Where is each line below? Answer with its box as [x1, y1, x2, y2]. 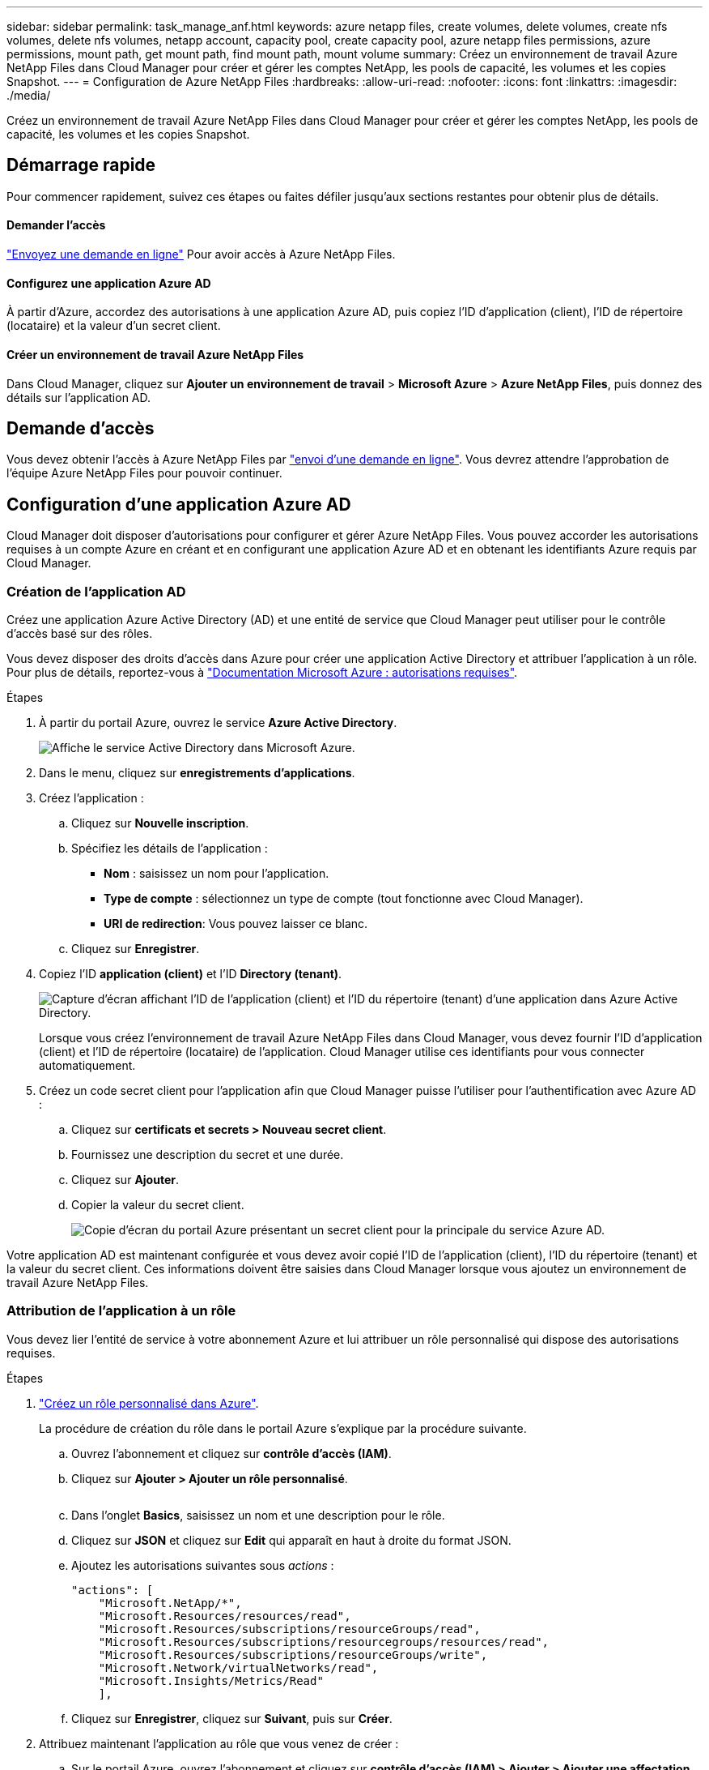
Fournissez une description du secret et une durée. [71, 1147, 344, 1161]
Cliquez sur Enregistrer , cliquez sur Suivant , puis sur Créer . [71, 1711, 393, 1725]
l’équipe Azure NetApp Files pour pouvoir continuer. [6, 466, 282, 481]
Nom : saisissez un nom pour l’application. [104, 866, 329, 880]
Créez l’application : [39, 790, 144, 805]
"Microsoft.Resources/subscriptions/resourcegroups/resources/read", [98, 1635, 550, 1648]
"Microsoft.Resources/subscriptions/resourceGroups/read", [98, 1622, 481, 1635]
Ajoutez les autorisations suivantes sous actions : [71, 1558, 334, 1572]
